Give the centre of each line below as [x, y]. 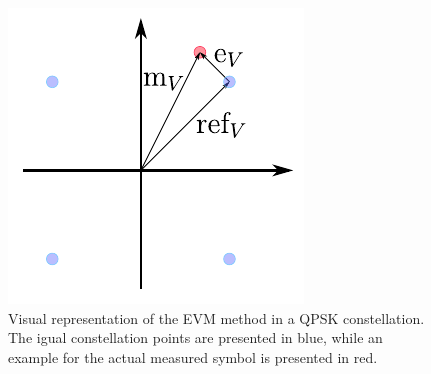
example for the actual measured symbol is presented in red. [193, 356]
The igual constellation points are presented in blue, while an [195, 337]
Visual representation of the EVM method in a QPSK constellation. [216, 317]
